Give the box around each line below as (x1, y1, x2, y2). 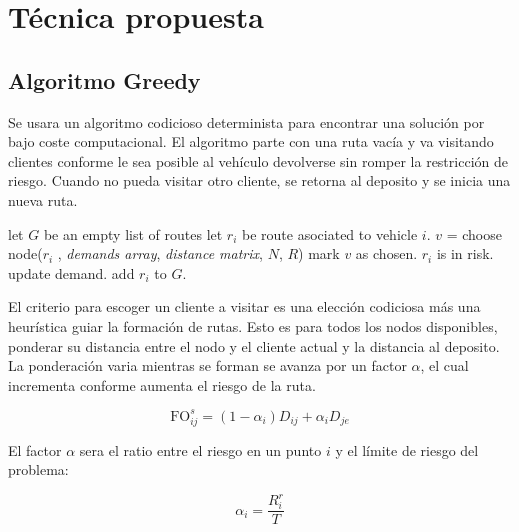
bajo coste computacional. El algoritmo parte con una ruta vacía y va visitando (8, 131, 494, 152)
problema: (8, 459, 69, 480)
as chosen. (355, 243, 418, 264)
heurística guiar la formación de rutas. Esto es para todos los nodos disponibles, (8, 315, 498, 336)
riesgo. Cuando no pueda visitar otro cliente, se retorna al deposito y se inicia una (8, 170, 511, 191)
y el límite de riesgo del (335, 439, 479, 460)
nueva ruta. (8, 189, 78, 210)
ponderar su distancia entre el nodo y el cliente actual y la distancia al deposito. (8, 335, 500, 356)
